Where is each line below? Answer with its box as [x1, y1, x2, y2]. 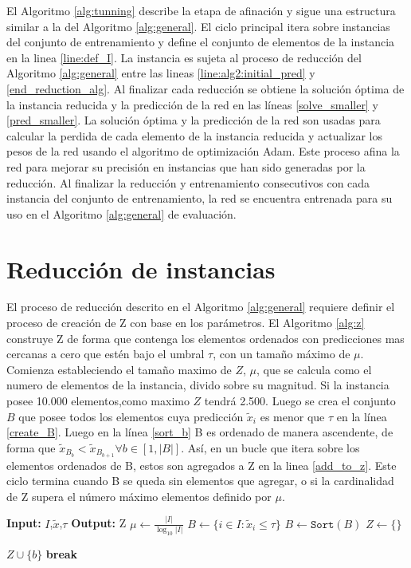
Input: [6, 515, 41, 531]
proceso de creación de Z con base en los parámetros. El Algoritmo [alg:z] [6, 314, 365, 331]
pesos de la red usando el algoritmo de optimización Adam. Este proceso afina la [6, 143, 400, 160]
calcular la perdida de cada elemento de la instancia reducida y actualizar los [6, 127, 383, 144]
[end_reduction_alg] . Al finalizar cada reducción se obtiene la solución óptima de [6, 80, 405, 97]
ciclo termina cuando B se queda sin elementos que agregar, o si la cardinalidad [6, 472, 394, 489]
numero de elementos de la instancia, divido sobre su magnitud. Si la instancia [6, 377, 389, 393]
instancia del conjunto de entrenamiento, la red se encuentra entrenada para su [6, 190, 393, 207]
